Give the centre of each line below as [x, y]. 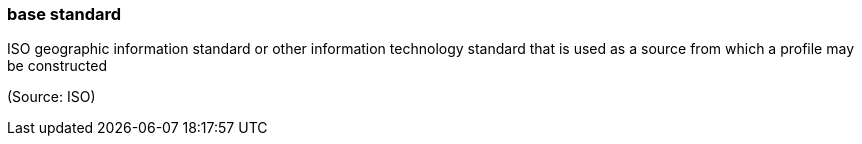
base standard [64, 14]
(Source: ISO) [51, 97]
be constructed [57, 66]
